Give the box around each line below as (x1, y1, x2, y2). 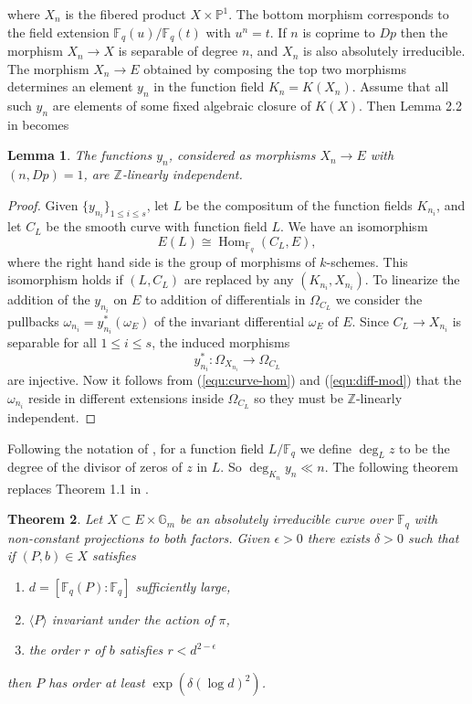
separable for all (7, 333, 97, 352)
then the (400, 22, 448, 41)
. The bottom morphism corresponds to (228, 5, 449, 23)
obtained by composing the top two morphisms (143, 59, 406, 78)
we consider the (335, 290, 423, 309)
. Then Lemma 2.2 (359, 96, 462, 115)
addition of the (7, 290, 90, 309)
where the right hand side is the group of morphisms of (7, 251, 316, 271)
